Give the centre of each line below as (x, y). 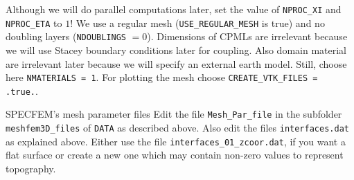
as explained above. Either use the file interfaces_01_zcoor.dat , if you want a (176, 141)
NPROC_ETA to (34, 22)
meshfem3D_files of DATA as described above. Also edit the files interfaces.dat (177, 128)
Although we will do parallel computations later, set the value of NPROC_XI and (174, 9)
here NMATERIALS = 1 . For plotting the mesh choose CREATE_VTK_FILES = (162, 77)
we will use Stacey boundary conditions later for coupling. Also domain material (176, 49)
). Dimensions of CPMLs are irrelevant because (247, 36)
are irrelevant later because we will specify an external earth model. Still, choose (176, 63)
